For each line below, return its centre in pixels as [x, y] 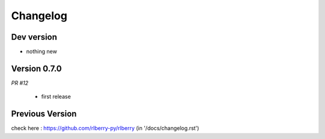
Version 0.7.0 [37, 68]
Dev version [34, 37]
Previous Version [44, 114]
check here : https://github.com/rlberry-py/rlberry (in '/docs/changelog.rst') [105, 128]
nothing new [42, 52]
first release [56, 97]
